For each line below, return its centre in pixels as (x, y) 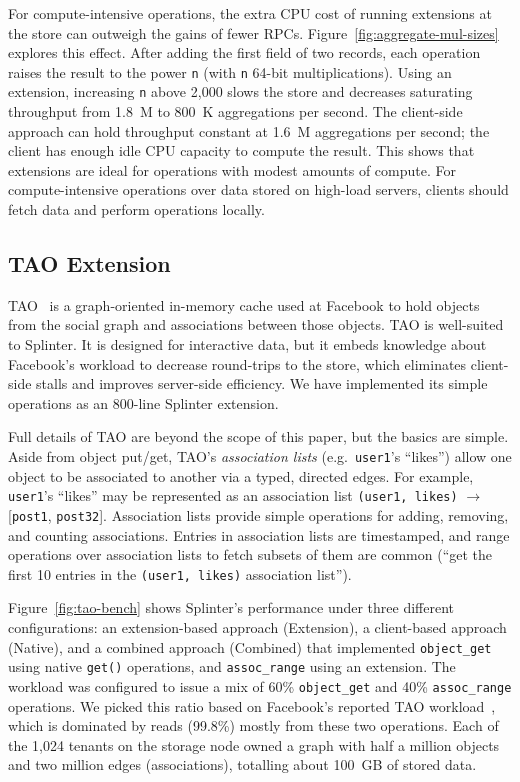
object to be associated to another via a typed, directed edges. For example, (241, 475)
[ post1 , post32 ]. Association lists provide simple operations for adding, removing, (258, 514)
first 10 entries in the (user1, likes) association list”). (180, 573)
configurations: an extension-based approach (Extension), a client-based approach (257, 627)
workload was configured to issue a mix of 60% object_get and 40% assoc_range (260, 685)
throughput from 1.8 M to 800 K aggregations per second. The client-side (235, 111)
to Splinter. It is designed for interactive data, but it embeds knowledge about (247, 344)
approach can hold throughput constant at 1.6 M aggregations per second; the (249, 130)
